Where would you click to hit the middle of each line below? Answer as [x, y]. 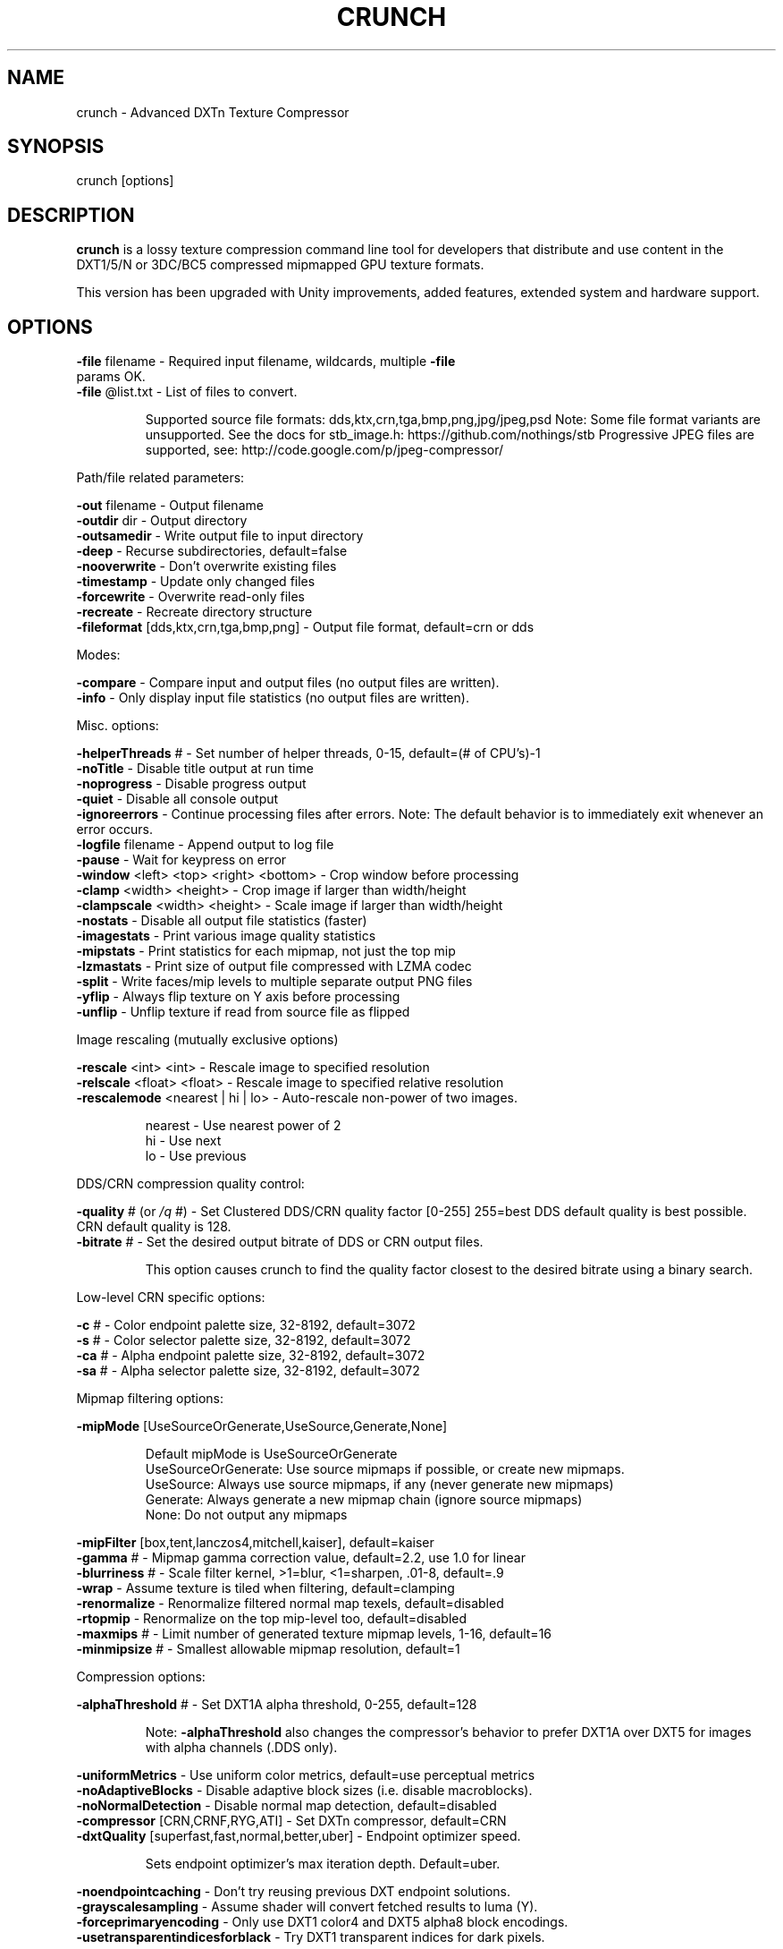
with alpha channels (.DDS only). [241, 1748]
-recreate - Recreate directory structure [194, 612]
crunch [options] [125, 181]
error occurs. [115, 830]
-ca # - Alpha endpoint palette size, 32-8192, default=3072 [251, 1356]
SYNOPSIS [56, 147]
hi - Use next [183, 1141]
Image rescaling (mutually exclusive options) [207, 1040]
